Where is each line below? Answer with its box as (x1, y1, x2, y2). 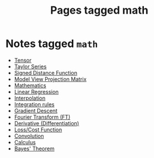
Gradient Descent (14, 107, 58, 114)
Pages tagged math (50, 4, 149, 17)
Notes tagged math (5, 37, 98, 50)
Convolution (14, 132, 44, 140)
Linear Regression (14, 88, 59, 95)
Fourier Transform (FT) (14, 113, 71, 121)
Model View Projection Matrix (14, 75, 87, 83)
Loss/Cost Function (14, 126, 62, 133)
